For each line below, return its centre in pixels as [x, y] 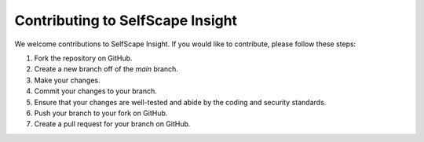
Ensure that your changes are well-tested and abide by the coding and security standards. [180, 102]
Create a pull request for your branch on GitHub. [112, 124]
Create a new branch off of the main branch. [106, 69]
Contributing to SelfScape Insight [126, 20]
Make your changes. [68, 80]
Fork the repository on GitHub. [83, 58]
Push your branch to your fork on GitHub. [101, 113]
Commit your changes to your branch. [95, 91]
